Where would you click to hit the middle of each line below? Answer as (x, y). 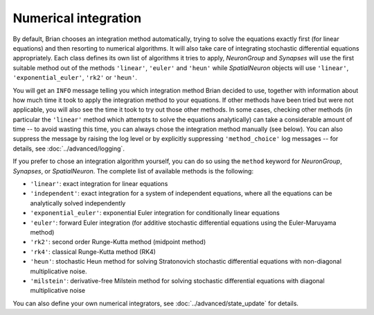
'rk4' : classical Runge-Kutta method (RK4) (93, 252)
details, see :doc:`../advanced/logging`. (69, 148)
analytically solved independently (78, 203)
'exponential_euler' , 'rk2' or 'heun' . (75, 78)
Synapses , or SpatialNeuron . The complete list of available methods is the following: (133, 171)
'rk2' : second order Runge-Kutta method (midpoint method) (118, 242)
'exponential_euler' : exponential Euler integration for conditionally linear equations (155, 213)
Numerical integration (77, 18)
